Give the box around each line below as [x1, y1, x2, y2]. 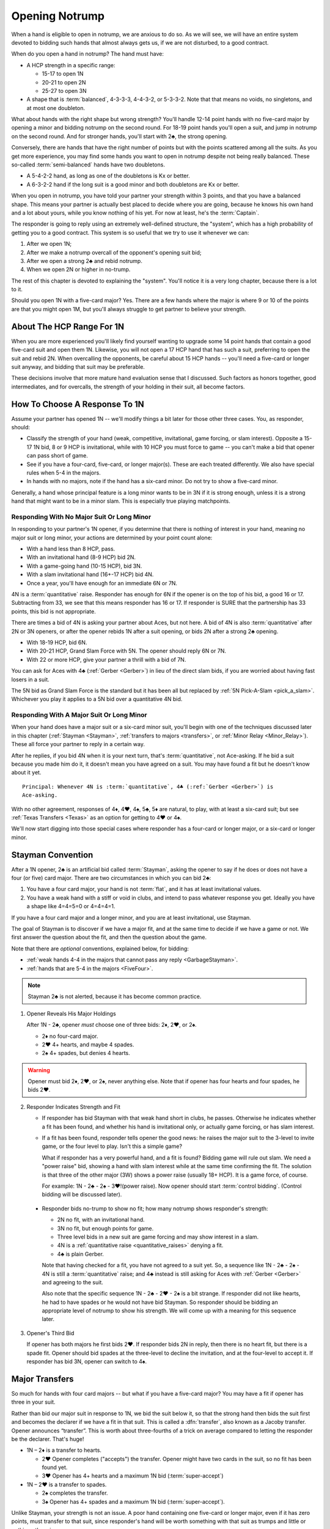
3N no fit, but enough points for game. [57, 1224, 154, 1232]
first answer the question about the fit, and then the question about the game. [11, 933, 207, 941]
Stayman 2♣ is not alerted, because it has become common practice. [28, 993, 202, 1000]
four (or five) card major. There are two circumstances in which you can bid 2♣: [11, 875, 211, 882]
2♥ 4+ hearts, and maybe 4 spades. [42, 1040, 134, 1048]
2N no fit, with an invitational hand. [57, 1216, 145, 1223]
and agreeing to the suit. [42, 1278, 104, 1286]
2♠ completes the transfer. [42, 1489, 108, 1497]
